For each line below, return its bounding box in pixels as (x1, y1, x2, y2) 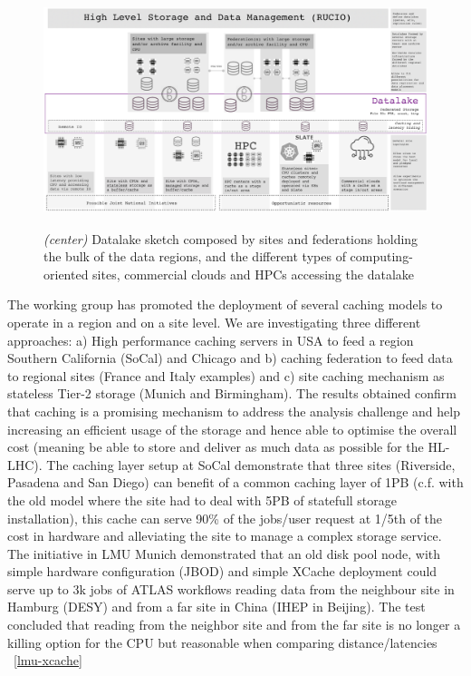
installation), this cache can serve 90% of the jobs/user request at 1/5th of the (7, 508, 443, 527)
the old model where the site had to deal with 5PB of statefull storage (7, 490, 398, 509)
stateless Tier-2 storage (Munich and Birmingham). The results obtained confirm (7, 384, 457, 403)
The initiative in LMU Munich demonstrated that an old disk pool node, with (7, 544, 441, 563)
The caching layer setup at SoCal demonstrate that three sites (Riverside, (46, 455, 456, 474)
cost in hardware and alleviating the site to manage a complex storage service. (7, 526, 442, 545)
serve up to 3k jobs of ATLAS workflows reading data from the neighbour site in (7, 579, 455, 598)
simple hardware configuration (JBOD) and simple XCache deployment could (7, 562, 437, 581)
